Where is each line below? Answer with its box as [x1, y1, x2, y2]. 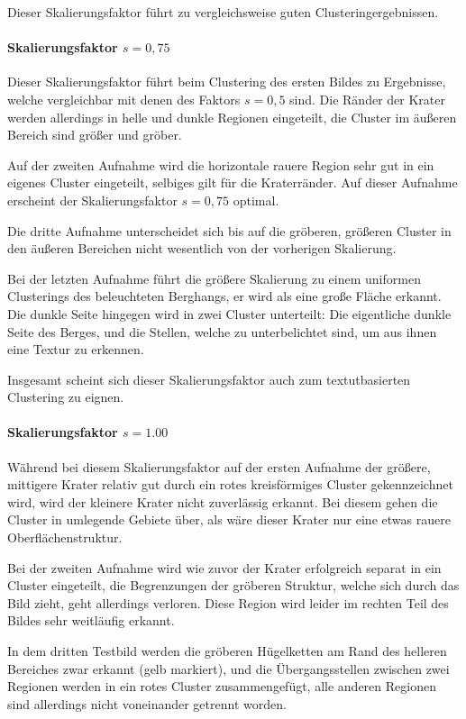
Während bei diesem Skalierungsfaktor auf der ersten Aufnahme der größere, [7, 457, 431, 476]
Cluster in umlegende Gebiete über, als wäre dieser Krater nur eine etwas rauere [7, 510, 451, 529]
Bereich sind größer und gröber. [7, 125, 182, 144]
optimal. [233, 190, 279, 209]
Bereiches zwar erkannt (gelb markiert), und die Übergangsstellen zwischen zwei [7, 659, 450, 678]
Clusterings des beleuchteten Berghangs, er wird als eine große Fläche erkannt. [7, 287, 442, 305]
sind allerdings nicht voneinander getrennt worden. [7, 694, 287, 713]
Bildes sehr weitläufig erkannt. [7, 611, 175, 630]
